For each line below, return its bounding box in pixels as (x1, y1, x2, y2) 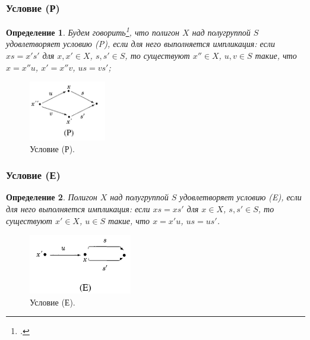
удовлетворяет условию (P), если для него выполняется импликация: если (6, 37, 275, 50)
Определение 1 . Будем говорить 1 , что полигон (6, 24, 179, 38)
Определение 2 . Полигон (6, 191, 97, 203)
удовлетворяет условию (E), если (179, 191, 302, 203)
